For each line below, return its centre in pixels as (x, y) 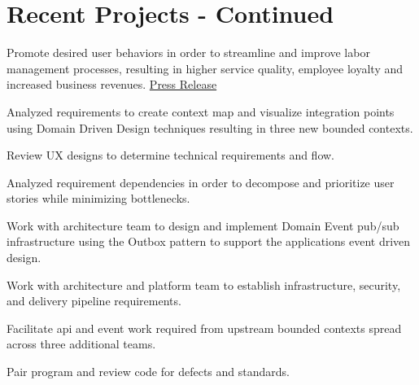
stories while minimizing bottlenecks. (98, 198)
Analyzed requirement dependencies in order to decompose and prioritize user (201, 182)
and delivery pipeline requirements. (94, 301)
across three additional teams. (81, 344)
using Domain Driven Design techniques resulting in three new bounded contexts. (210, 127)
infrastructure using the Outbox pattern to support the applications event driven (209, 241)
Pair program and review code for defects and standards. (148, 372)
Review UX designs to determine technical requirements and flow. (171, 155)
